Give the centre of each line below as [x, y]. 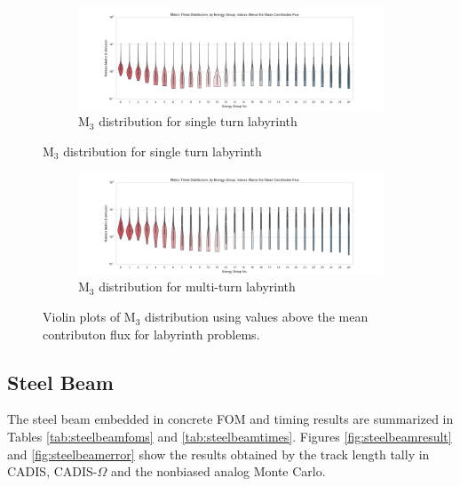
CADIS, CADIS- [52, 471]
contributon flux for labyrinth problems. [151, 334]
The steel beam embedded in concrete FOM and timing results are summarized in [230, 419]
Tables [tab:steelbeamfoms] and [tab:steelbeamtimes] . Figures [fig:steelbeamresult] [230, 437]
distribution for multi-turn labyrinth [197, 287]
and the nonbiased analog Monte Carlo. [218, 471]
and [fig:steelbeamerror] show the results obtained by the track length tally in [218, 454]
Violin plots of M [89, 317]
